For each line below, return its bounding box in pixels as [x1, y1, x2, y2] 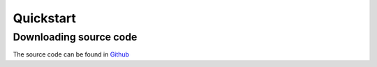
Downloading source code [13, 31, 138, 43]
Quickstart [13, 10, 77, 26]
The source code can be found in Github [13, 50, 129, 59]
